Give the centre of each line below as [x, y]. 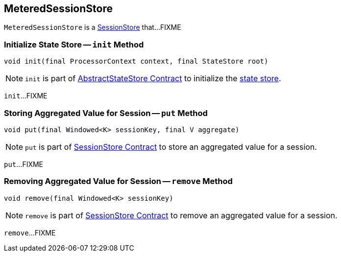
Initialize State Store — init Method [74, 44]
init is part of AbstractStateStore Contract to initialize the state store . [153, 79]
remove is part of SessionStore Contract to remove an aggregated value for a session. [181, 215]
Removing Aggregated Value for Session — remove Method [118, 181]
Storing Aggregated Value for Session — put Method [106, 113]
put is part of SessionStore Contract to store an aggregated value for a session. [171, 147]
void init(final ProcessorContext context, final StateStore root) [136, 61]
